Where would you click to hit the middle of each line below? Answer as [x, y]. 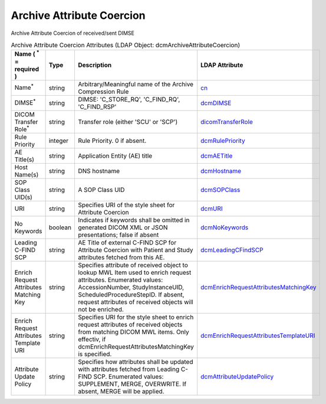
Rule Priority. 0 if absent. [112, 141]
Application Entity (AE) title [115, 155]
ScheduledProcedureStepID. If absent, [131, 294]
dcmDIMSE [216, 103]
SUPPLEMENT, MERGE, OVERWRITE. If [132, 384]
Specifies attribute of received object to [133, 265]
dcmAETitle [217, 155]
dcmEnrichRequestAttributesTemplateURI [258, 335]
